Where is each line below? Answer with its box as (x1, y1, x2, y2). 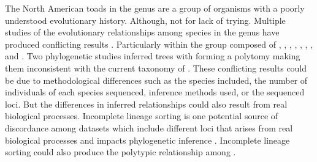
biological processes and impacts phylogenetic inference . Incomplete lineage (5, 133, 290, 146)
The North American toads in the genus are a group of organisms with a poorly (5, 2, 305, 14)
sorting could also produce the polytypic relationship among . (5, 145, 236, 158)
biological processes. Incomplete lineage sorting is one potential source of (5, 109, 278, 122)
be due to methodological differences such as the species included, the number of (5, 73, 308, 86)
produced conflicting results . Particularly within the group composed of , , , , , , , (5, 37, 313, 50)
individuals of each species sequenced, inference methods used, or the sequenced (5, 86, 305, 98)
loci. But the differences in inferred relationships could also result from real (5, 97, 288, 110)
